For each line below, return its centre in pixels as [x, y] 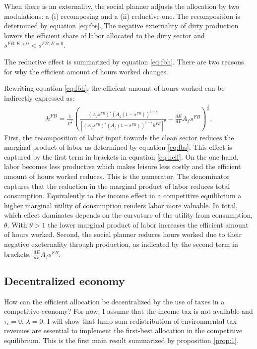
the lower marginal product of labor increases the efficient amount [148, 224]
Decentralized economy [64, 280]
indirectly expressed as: [39, 97]
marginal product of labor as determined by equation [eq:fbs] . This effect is [118, 147]
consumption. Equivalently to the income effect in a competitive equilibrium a [123, 196]
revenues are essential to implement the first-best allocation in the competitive [123, 330]
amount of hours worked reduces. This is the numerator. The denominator [117, 176]
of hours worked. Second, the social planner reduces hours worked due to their [123, 234]
